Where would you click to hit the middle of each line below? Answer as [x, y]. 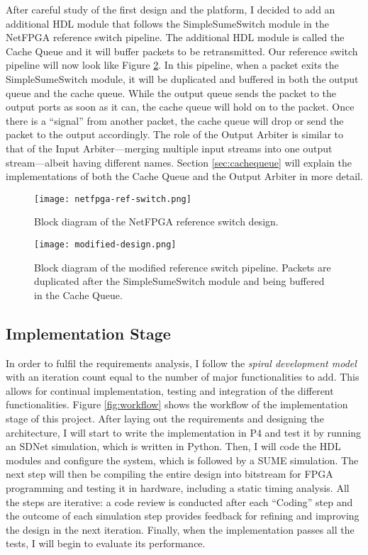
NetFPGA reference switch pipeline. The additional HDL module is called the [175, 37]
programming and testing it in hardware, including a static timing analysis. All [178, 487]
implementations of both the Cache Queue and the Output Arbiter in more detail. [184, 176]
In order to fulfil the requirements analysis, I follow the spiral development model [181, 363]
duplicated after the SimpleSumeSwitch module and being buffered [179, 281]
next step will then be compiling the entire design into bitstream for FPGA [169, 474]
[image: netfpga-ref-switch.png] [113, 199]
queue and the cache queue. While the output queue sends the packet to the [171, 92]
